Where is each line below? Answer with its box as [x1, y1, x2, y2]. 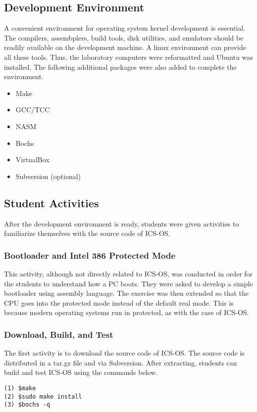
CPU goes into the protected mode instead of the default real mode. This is [4, 297, 234, 308]
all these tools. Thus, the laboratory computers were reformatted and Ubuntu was [4, 51, 253, 62]
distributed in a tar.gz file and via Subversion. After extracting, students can [4, 357, 237, 367]
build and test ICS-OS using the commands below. [4, 367, 158, 377]
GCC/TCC [15, 104, 50, 115]
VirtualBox [15, 154, 50, 165]
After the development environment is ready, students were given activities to [4, 218, 239, 229]
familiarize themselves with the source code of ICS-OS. [4, 228, 170, 238]
